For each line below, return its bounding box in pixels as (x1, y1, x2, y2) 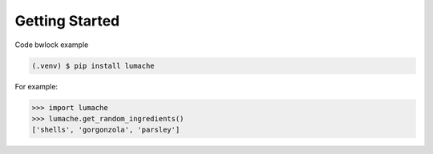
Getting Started (14, 12, 120, 30)
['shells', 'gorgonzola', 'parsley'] (31, 125, 180, 135)
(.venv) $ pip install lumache (31, 61, 156, 70)
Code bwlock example (14, 40, 89, 49)
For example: (14, 81, 59, 91)
